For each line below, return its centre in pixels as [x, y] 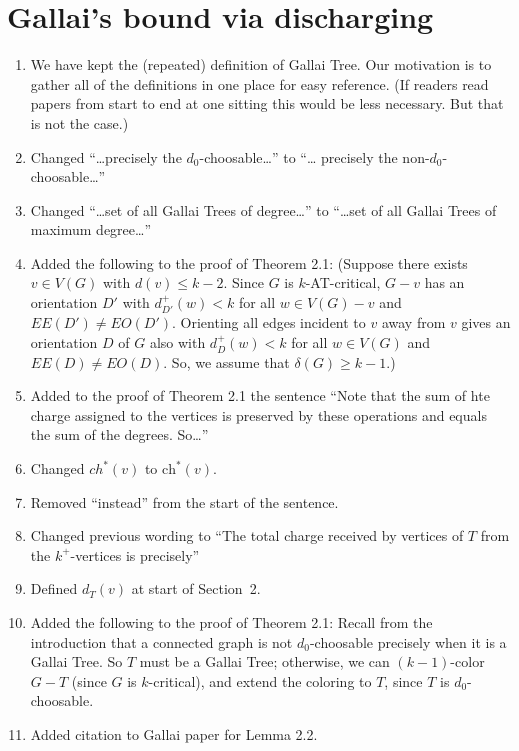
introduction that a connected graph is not [161, 641]
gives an [486, 322]
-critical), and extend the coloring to [260, 680]
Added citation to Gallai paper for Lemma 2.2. [174, 733]
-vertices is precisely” [135, 554]
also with [177, 342]
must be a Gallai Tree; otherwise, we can [264, 661]
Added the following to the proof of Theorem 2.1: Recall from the [231, 622]
